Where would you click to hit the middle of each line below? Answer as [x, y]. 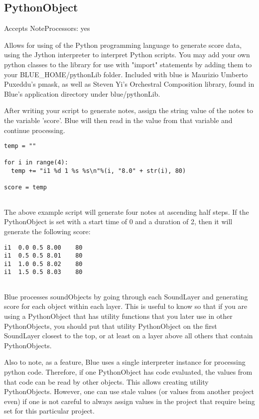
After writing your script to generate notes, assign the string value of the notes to [129, 110]
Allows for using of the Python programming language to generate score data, [123, 45]
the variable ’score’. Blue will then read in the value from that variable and [118, 120]
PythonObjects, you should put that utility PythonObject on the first [111, 326]
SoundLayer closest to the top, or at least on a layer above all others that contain [129, 336]
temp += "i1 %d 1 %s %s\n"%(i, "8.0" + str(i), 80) [99, 171]
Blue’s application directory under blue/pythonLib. [82, 93]
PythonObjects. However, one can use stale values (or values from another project [129, 391]
